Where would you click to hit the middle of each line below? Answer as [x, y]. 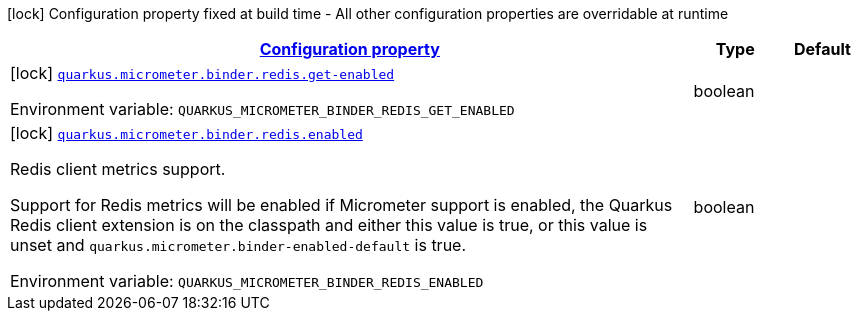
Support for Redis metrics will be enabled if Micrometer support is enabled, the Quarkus [341, 205]
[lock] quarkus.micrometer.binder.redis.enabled [186, 133]
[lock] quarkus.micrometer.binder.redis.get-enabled [202, 73]
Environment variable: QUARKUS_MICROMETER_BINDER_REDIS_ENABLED [247, 281]
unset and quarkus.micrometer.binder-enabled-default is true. [238, 245]
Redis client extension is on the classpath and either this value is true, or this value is [329, 225]
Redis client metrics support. [118, 169]
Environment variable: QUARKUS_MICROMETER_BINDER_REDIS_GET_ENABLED [262, 109]
